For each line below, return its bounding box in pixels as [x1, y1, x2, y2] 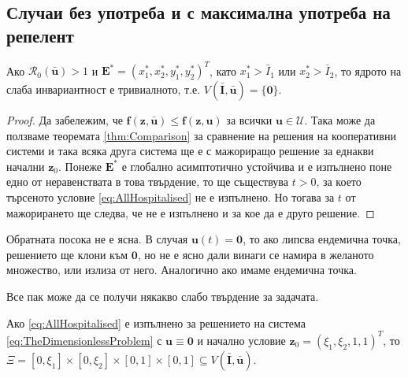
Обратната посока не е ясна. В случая [6, 231, 188, 247]
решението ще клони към [6, 246, 128, 262]
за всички [226, 112, 273, 128]
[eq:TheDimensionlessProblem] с [6, 332, 162, 348]
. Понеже [58, 157, 102, 174]
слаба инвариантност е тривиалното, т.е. [6, 81, 201, 98]
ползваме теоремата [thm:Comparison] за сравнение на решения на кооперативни [6, 127, 396, 143]
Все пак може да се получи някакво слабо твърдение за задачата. [6, 288, 319, 305]
